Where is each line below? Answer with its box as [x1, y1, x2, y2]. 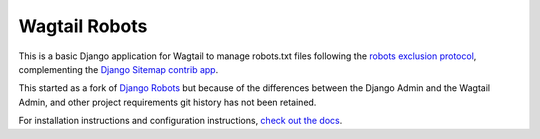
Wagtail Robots [18, 15, 148, 37]
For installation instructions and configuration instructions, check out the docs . [18, 115, 343, 127]
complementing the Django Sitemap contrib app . [18, 63, 219, 75]
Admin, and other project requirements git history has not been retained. [18, 96, 317, 108]
